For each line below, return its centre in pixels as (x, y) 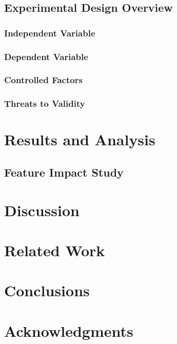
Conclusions (47, 290)
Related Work (55, 250)
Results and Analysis (80, 139)
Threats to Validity (45, 103)
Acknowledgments (69, 330)
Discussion (42, 210)
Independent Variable (50, 33)
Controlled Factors (43, 80)
